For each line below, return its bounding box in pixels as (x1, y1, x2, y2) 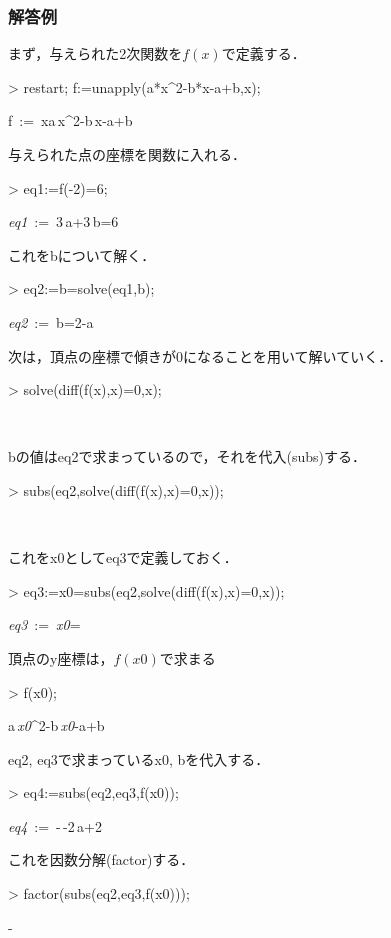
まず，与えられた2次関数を (8, 43, 183, 64)
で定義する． (221, 43, 306, 64)
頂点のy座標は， (8, 647, 114, 668)
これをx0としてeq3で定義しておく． (8, 547, 238, 568)
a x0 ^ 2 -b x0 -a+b (8, 715, 105, 736)
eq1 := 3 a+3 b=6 (8, 211, 119, 232)
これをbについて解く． (8, 244, 156, 265)
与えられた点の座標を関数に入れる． (8, 144, 246, 164)
